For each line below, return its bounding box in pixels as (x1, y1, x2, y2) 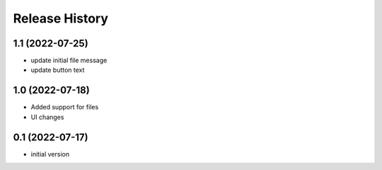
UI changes (30, 113, 64, 121)
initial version (30, 150, 70, 158)
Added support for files (30, 103, 99, 111)
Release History (13, 11, 109, 26)
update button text (30, 66, 85, 74)
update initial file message (30, 56, 108, 65)
